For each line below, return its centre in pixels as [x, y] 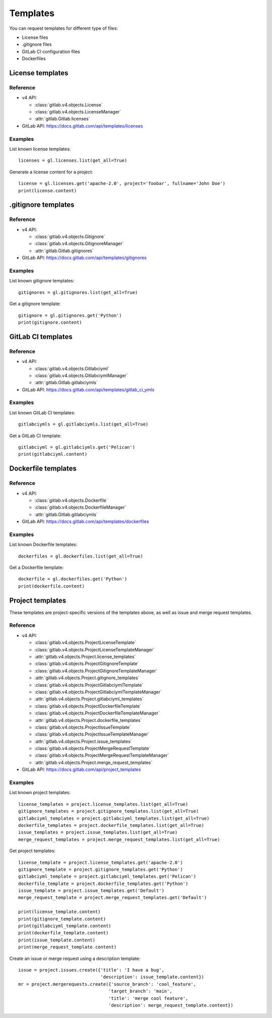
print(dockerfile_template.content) [63, 933]
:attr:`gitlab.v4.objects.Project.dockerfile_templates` [88, 720]
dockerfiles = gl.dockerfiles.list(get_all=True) [81, 556]
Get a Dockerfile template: [37, 568]
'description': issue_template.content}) [152, 977]
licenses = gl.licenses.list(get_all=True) [73, 161]
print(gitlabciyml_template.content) [65, 926]
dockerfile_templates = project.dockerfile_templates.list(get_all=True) [111, 825]
